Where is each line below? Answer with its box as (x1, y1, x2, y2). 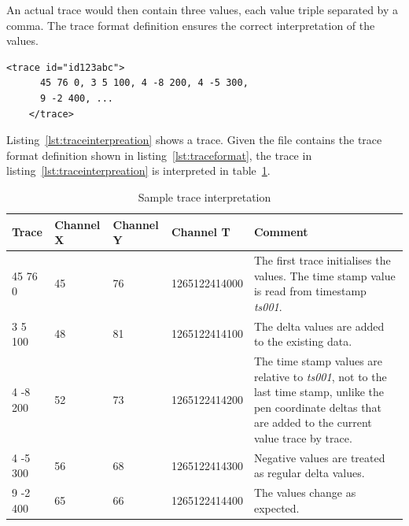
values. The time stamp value (253, 267, 396, 283)
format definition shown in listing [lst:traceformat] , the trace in (6, 146, 312, 163)
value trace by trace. (253, 430, 352, 446)
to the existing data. (253, 333, 352, 350)
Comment (253, 224, 308, 240)
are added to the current (253, 414, 372, 431)
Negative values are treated (253, 449, 385, 465)
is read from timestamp (253, 283, 367, 299)
